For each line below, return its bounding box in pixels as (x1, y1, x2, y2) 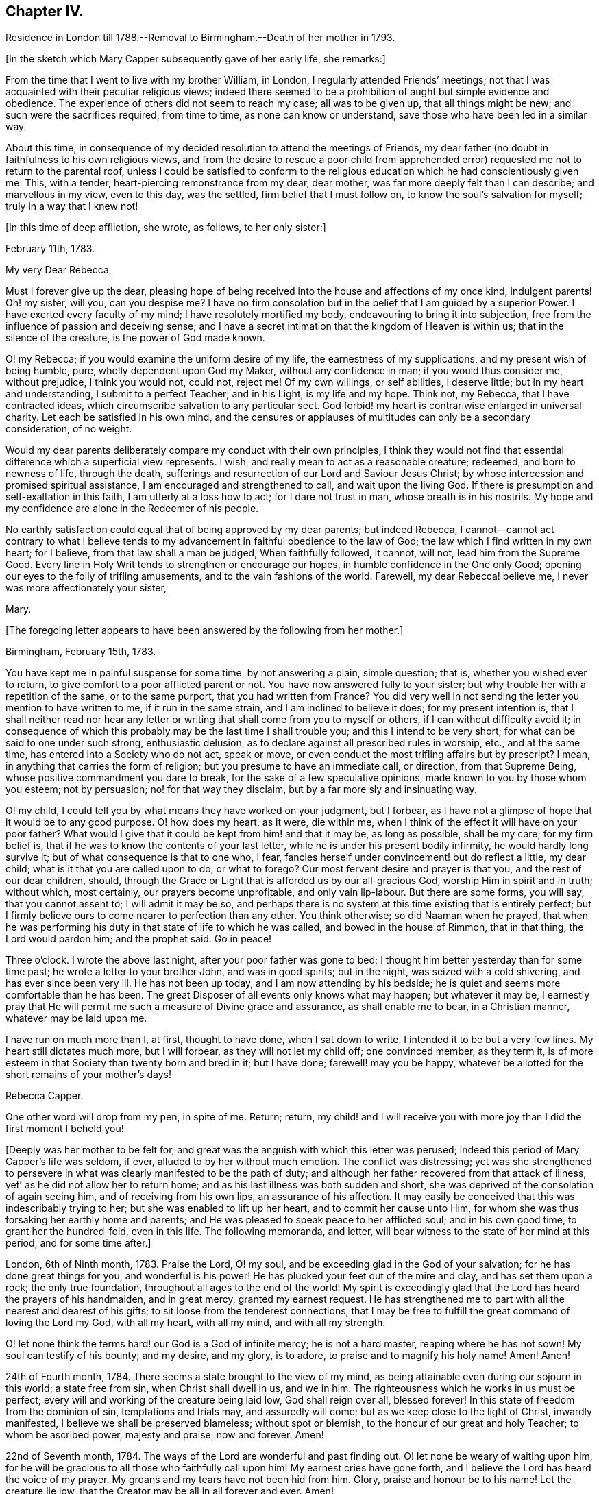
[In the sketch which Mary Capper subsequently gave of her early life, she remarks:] (5, 53, 386, 65)
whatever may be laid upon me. (5, 1012, 147, 1025)
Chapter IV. (5, 3, 84, 20)
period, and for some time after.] (5, 1237, 151, 1249)
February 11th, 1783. (5, 243, 95, 255)
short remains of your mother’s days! (5, 1068, 171, 1081)
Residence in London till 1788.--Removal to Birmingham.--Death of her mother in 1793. (5, 32, 395, 44)
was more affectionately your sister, (5, 582, 167, 594)
